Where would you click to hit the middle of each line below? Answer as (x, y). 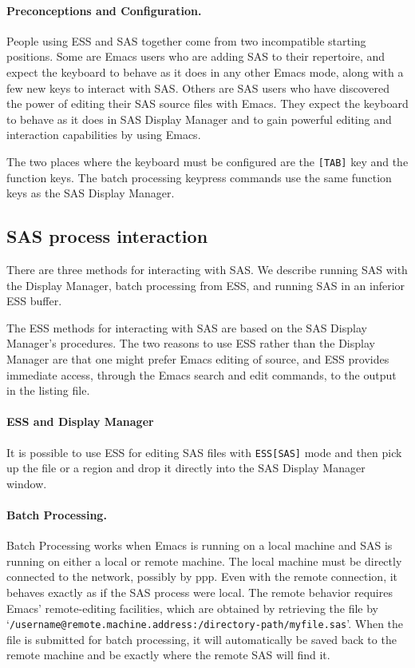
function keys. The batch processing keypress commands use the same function (199, 177)
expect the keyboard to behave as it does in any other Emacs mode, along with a (205, 72)
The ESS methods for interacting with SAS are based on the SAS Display (187, 327)
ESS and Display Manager (80, 421)
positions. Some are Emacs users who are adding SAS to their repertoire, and (196, 56)
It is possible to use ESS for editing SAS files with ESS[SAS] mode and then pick (204, 452)
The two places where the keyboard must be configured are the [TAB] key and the (207, 161)
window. (27, 483)
